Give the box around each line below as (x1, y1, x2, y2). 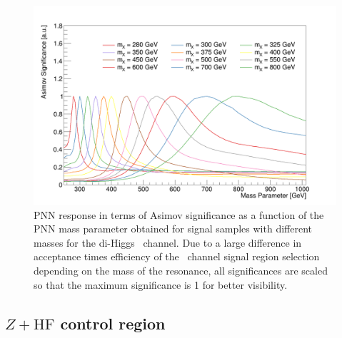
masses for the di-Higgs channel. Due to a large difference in (34, 235, 302, 250)
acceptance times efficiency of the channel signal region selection (34, 249, 320, 264)
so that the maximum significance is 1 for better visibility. (34, 277, 288, 292)
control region (60, 312, 166, 334)
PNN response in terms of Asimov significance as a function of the (34, 207, 324, 222)
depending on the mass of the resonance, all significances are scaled (34, 263, 328, 278)
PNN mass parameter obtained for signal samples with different (34, 221, 312, 236)
